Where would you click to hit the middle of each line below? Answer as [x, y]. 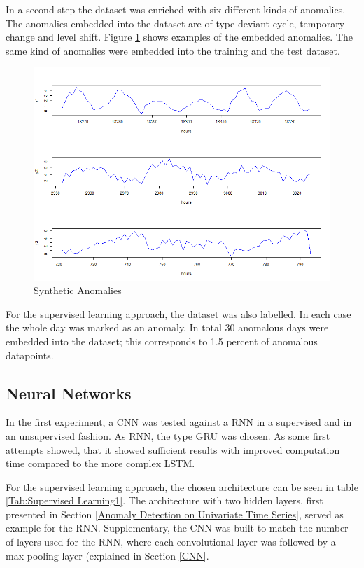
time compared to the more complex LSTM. [100, 463]
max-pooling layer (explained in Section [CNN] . [107, 555]
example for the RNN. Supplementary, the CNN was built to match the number [177, 528]
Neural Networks [69, 393]
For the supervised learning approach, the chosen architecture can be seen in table [182, 486]
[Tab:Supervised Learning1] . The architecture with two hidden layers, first [164, 500]
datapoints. [30, 355]
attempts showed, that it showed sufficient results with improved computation [173, 449]
